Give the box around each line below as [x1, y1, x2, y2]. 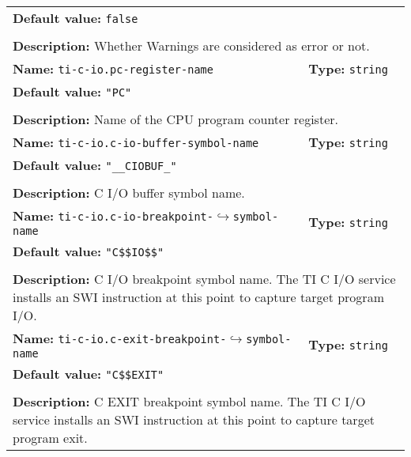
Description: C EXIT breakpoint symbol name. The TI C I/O [13, 392, 366, 410]
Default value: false [13, 9, 138, 27]
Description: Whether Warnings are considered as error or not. [13, 36, 370, 55]
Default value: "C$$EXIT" [13, 364, 164, 383]
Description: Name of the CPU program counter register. [13, 110, 338, 128]
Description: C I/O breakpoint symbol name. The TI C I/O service [13, 270, 396, 288]
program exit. [13, 429, 88, 447]
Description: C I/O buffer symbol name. [13, 183, 245, 202]
